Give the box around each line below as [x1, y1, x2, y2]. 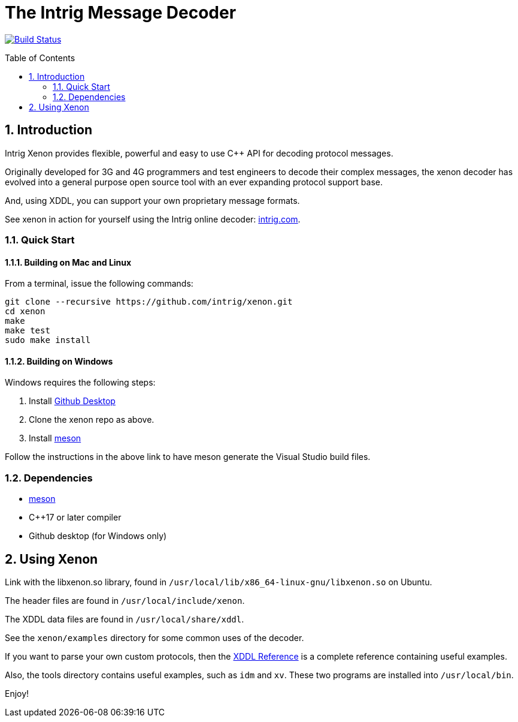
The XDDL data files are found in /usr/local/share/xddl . [5, 614, 244, 624]
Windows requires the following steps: [5, 377, 156, 388]
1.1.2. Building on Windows [5, 356, 113, 366]
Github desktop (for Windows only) [29, 531, 167, 541]
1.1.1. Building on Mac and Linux [5, 257, 132, 267]
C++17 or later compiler [29, 512, 122, 523]
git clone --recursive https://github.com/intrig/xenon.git [5, 297, 293, 307]
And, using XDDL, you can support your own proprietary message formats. [5, 195, 300, 206]
